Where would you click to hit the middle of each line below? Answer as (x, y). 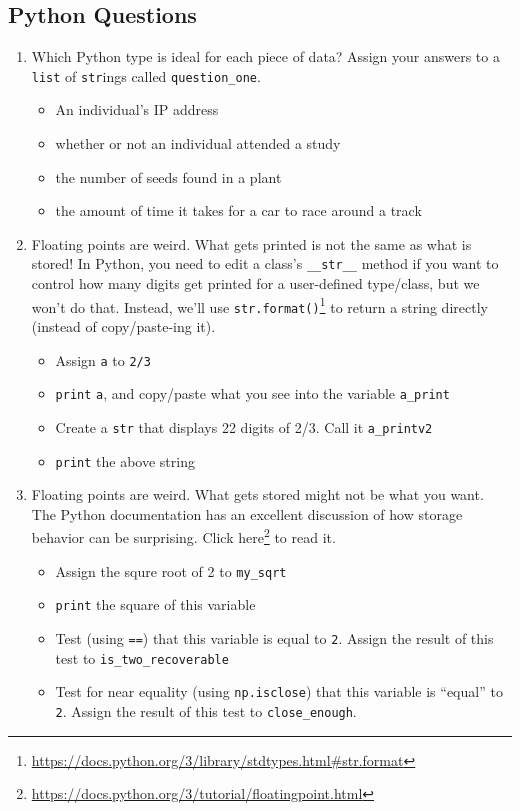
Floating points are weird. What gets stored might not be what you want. (257, 494)
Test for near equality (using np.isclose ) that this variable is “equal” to (279, 691)
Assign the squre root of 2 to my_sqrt (171, 570)
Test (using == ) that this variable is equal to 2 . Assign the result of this (274, 637)
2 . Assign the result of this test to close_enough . (206, 710)
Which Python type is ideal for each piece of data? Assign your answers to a (265, 56)
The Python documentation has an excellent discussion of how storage (247, 513)
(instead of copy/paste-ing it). (123, 325)
